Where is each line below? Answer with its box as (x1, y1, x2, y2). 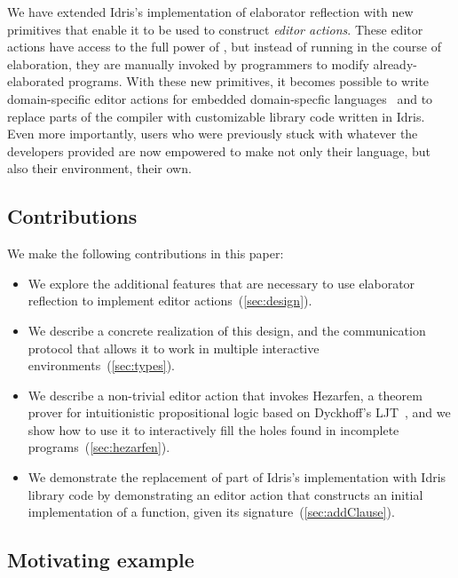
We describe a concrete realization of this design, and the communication (28, 321, 426, 339)
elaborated (7, 72, 65, 91)
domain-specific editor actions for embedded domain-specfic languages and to (7, 89, 433, 107)
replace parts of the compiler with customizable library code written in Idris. (7, 107, 425, 125)
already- (373, 54, 417, 73)
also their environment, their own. (7, 159, 192, 178)
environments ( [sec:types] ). (28, 356, 175, 375)
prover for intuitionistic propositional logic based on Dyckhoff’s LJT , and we (28, 403, 451, 422)
